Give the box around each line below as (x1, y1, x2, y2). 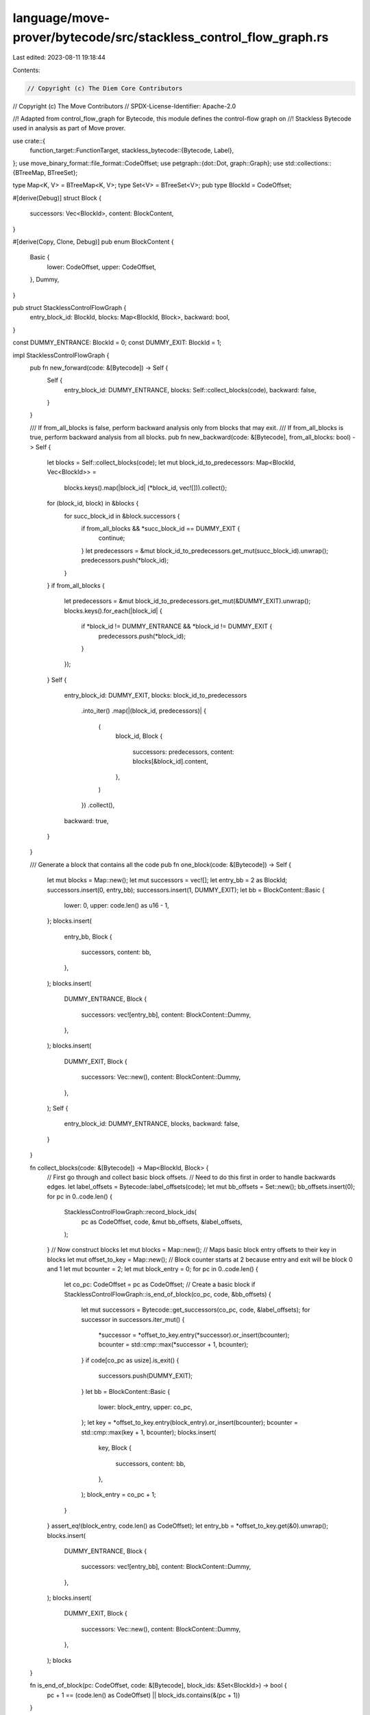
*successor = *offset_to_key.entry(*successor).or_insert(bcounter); (98, 1331, 290, 1339)
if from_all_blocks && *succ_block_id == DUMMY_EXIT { (81, 524, 241, 532)
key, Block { (98, 1444, 132, 1452)
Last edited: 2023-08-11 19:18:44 (12, 54, 106, 62)
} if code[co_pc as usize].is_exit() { (81, 1356, 180, 1364)
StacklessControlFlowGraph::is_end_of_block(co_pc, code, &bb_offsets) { (64, 1290, 272, 1298)
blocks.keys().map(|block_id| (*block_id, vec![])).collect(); (64, 484, 227, 492)
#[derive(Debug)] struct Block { (12, 193, 102, 202)
